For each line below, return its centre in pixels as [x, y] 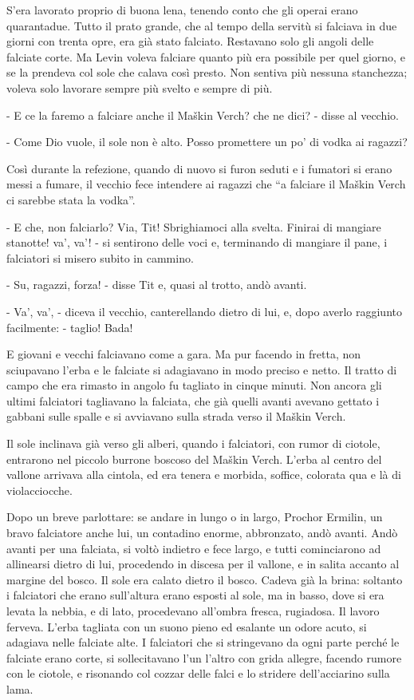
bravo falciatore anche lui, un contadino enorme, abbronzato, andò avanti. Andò [202, 533]
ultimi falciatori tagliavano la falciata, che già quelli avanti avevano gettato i [193, 400]
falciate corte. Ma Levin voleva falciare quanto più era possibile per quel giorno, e [206, 56]
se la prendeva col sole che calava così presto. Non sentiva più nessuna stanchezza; [207, 72]
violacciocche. [39, 490]
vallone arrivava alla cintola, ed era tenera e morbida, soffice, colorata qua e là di [204, 475]
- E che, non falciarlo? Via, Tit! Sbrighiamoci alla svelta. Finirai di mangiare [194, 226]
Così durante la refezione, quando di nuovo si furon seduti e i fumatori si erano [199, 168]
